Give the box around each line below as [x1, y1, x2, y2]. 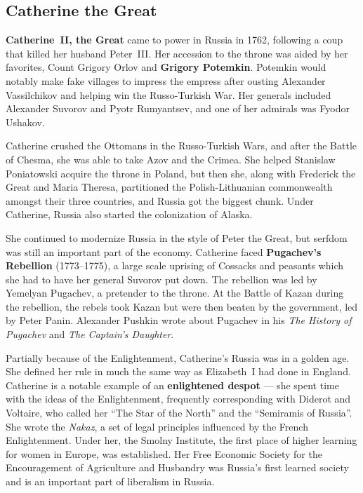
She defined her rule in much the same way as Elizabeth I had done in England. [6, 364, 351, 379]
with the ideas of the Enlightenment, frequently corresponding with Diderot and [6, 391, 351, 406]
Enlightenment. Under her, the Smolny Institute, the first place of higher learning [6, 433, 357, 447]
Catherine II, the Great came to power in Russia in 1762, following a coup [6, 32, 343, 47]
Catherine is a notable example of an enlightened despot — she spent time [6, 377, 339, 392]
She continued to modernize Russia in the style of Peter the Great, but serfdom [6, 230, 348, 245]
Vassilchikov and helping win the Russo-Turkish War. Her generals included [6, 87, 331, 102]
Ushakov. [6, 114, 45, 129]
